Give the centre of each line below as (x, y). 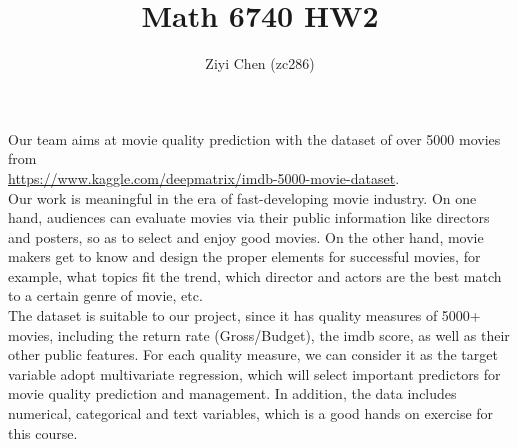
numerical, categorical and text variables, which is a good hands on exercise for (251, 413)
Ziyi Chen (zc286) (260, 63)
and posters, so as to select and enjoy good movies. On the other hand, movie (246, 236)
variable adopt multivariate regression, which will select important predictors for (254, 373)
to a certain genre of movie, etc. (105, 295)
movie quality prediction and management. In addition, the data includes (232, 393)
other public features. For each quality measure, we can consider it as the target (253, 354)
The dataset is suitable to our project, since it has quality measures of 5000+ (244, 315)
